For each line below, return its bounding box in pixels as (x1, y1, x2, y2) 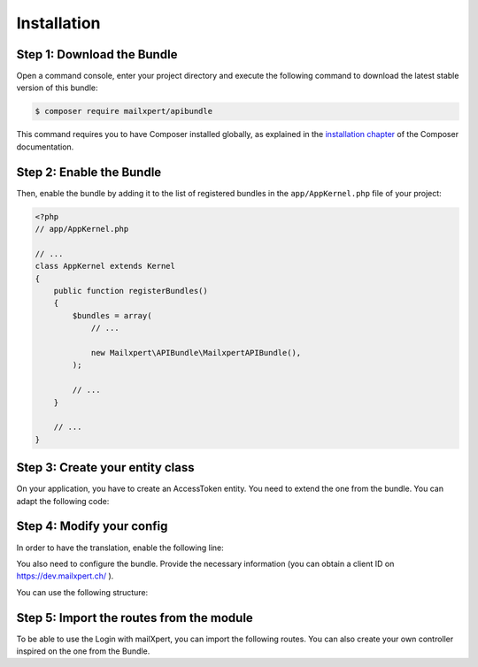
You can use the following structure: (16, 586, 149, 597)
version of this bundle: (16, 82, 98, 93)
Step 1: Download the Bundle (16, 47, 178, 62)
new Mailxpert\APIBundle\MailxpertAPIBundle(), (90, 348, 302, 357)
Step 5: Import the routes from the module (16, 610, 254, 625)
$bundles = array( (72, 310, 152, 320)
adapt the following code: (16, 495, 110, 506)
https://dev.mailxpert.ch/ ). (16, 571, 114, 581)
